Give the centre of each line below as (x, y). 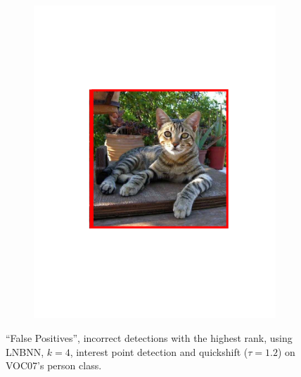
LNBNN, (25, 351)
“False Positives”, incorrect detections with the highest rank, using (149, 337)
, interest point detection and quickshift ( (159, 351)
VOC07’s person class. (54, 365)
